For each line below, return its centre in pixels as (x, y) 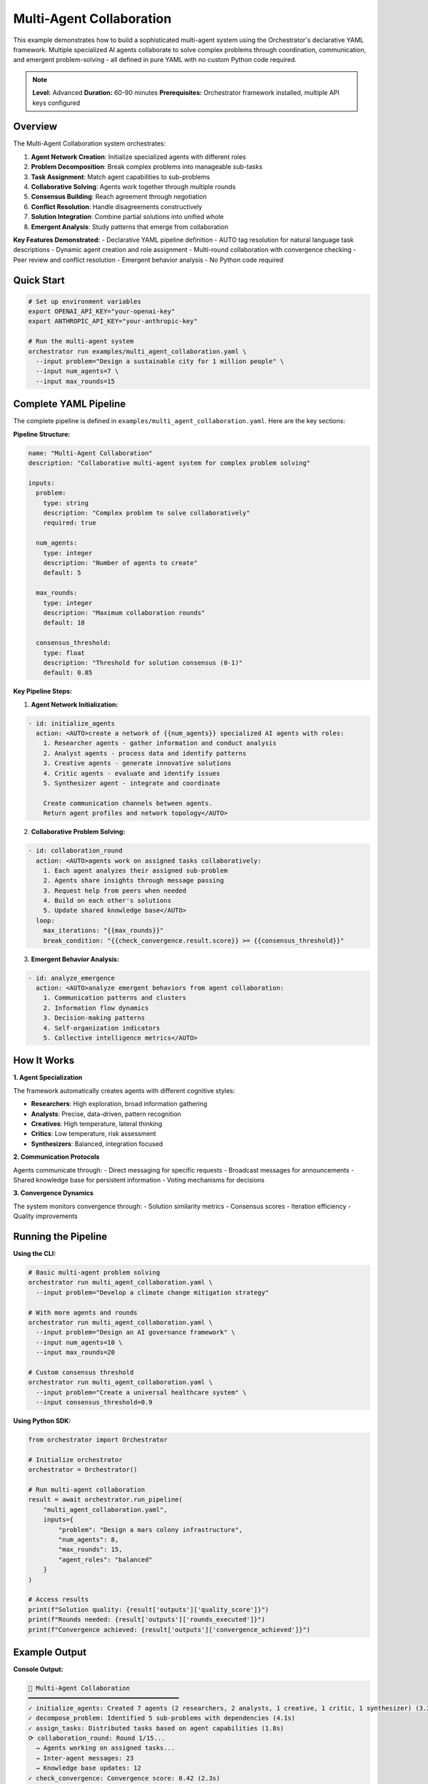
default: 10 (64, 623)
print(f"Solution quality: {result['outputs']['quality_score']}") (149, 1610)
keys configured (56, 103)
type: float (64, 653)
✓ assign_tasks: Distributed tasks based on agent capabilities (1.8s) (156, 1728)
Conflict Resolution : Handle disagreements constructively (117, 206)
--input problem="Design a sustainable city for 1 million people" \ (160, 361)
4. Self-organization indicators (102, 1028)
